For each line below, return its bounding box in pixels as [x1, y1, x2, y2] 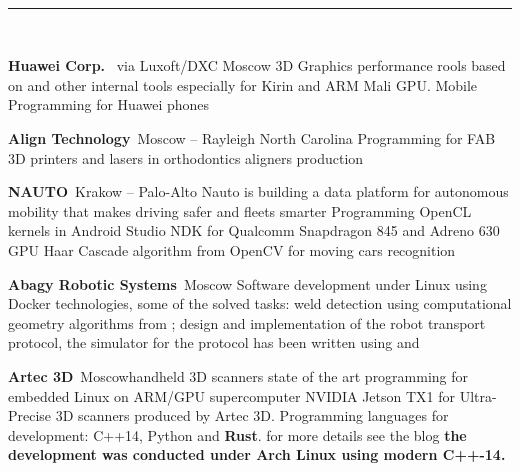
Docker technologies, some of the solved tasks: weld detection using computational [8, 293, 512, 314]
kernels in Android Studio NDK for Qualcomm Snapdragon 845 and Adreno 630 [8, 220, 500, 241]
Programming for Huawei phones [8, 94, 210, 115]
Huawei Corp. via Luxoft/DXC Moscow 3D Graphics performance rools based [8, 55, 506, 76]
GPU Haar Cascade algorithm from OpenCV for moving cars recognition [8, 239, 456, 260]
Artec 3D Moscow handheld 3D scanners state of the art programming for [8, 365, 469, 386]
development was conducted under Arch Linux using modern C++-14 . [8, 444, 506, 465]
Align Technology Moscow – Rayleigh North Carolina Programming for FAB [8, 127, 496, 148]
